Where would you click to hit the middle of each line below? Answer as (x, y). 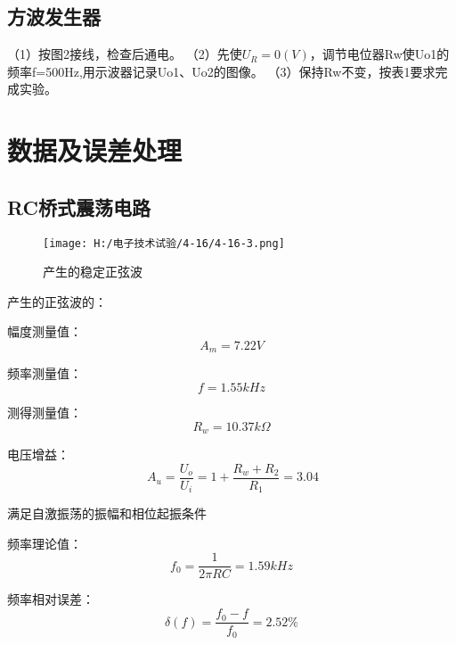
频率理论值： (45, 543)
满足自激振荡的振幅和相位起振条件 (107, 513)
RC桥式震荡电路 (79, 207)
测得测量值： (45, 413)
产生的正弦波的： (57, 301)
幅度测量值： (45, 331)
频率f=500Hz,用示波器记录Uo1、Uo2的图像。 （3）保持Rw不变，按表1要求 (221, 71)
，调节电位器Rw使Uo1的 (379, 54)
